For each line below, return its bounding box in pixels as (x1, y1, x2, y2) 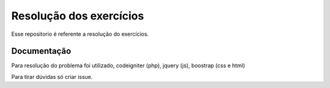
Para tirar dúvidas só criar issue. (11, 73, 93, 80)
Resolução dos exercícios (11, 9, 144, 22)
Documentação (11, 46, 71, 56)
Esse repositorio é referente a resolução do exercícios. (11, 30, 149, 38)
